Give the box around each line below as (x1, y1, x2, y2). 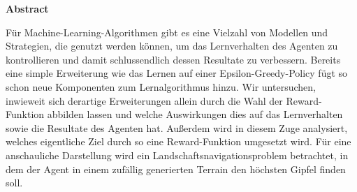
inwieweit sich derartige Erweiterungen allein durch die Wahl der (6, 93, 283, 108)
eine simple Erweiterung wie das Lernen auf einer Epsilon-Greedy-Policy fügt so (6, 66, 348, 80)
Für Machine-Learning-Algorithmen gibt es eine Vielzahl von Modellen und (6, 24, 328, 39)
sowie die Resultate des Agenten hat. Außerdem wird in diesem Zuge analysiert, (6, 120, 348, 135)
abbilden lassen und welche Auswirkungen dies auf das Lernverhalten (47, 107, 343, 121)
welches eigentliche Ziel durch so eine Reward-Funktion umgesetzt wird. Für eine (6, 134, 351, 149)
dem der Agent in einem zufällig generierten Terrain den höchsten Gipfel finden (6, 161, 346, 176)
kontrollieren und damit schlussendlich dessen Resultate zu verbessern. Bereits (6, 52, 341, 66)
